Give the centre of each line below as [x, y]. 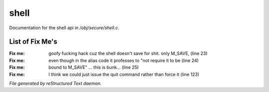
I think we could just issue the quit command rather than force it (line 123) [124, 74]
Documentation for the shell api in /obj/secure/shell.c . [64, 28]
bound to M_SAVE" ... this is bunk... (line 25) [94, 67]
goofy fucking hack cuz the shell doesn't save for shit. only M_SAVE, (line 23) [128, 53]
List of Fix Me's [33, 42]
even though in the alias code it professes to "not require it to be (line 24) [124, 60]
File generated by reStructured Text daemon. [55, 84]
